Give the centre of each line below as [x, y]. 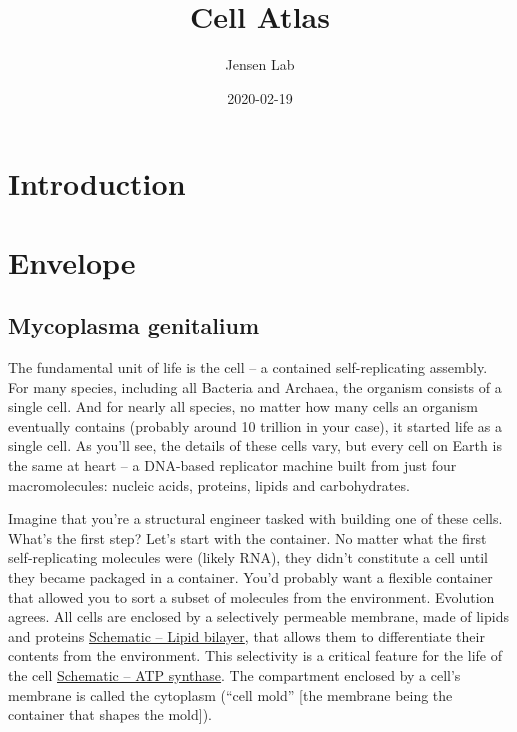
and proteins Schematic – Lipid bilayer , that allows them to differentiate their [246, 635]
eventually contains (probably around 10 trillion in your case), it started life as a [255, 425]
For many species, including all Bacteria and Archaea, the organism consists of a [255, 386]
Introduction [97, 183]
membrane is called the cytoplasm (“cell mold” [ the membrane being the [230, 694]
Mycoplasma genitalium [134, 325]
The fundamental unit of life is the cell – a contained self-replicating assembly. [248, 367]
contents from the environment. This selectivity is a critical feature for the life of [255, 655]
